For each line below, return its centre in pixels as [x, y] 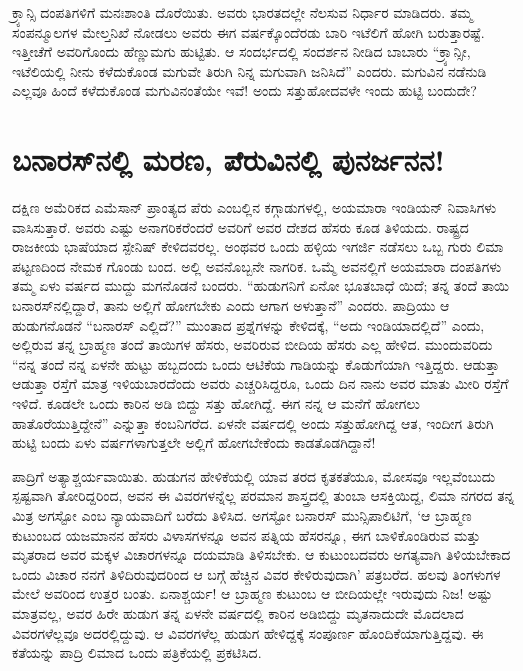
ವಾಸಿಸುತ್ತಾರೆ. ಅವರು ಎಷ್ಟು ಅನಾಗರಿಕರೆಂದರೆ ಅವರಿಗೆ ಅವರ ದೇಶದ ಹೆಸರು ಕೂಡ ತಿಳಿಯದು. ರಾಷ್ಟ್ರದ [240, 226]
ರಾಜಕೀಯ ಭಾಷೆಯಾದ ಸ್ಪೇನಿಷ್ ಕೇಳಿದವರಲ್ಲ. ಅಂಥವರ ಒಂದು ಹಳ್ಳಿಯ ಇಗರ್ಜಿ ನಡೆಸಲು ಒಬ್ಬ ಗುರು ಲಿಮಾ [258, 246]
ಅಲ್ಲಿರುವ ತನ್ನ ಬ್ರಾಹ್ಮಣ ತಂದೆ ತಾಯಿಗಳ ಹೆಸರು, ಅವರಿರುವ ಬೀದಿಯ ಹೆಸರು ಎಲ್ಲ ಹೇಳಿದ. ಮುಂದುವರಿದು [252, 344]
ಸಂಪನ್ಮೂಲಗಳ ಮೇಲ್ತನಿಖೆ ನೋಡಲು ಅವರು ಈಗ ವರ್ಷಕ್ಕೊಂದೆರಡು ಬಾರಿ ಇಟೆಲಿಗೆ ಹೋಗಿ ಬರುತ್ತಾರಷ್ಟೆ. [248, 31]
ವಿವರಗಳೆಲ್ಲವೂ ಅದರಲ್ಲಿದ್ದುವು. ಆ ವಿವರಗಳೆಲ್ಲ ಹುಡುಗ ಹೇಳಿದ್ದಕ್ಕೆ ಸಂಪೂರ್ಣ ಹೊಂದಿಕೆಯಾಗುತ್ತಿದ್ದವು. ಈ [248, 632]
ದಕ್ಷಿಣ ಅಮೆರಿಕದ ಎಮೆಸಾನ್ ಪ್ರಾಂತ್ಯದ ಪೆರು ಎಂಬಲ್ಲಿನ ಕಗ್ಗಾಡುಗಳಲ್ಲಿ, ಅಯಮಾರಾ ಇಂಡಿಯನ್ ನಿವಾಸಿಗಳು [254, 207]
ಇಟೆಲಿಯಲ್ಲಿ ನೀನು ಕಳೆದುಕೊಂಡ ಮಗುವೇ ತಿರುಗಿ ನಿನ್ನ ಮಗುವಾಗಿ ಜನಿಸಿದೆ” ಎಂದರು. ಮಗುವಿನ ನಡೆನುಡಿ [249, 70]
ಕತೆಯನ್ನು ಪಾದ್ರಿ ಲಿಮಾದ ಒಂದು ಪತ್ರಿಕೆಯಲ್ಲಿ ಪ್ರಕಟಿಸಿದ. [137, 652]
